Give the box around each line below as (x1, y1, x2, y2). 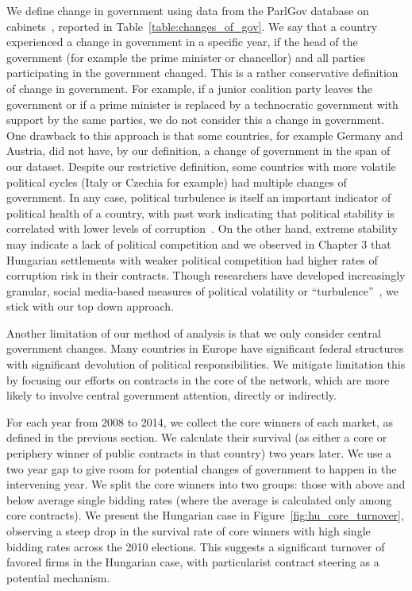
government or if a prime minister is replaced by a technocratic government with (6, 95, 399, 112)
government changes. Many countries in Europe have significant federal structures (6, 340, 404, 357)
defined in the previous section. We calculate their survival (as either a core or (6, 429, 387, 446)
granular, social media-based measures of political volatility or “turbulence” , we (6, 282, 399, 299)
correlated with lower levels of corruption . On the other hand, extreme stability (6, 220, 398, 237)
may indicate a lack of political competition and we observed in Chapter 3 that (6, 235, 391, 252)
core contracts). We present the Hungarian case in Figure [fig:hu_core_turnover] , (6, 507, 404, 523)
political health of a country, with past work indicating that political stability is (6, 204, 395, 221)
